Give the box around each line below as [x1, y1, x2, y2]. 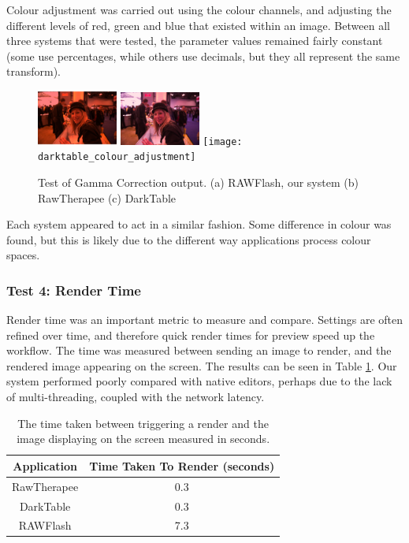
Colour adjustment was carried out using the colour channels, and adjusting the [6, 2, 392, 17]
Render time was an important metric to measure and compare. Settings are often [6, 311, 403, 328]
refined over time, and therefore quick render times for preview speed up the [6, 326, 375, 343]
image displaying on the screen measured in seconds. [17, 430, 270, 447]
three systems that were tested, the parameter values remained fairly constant [6, 32, 383, 49]
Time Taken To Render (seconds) [89, 457, 275, 474]
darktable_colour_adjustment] [38, 151, 196, 163]
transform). [6, 63, 61, 80]
